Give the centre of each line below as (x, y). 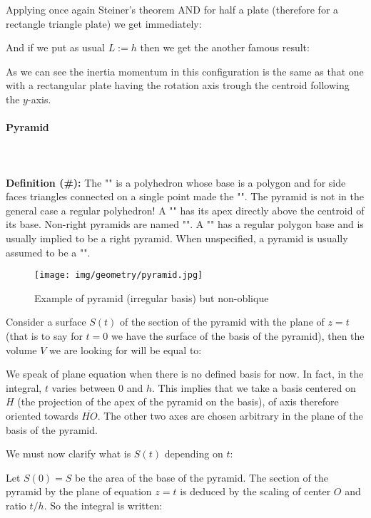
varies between (83, 387)
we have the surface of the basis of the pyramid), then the (238, 335)
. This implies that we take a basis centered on (254, 387)
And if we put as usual (55, 47)
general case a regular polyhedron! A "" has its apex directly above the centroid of (185, 210)
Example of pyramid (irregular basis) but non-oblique (152, 297)
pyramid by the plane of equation (79, 491)
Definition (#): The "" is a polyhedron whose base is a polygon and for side (176, 182)
